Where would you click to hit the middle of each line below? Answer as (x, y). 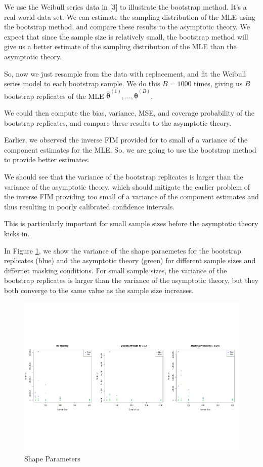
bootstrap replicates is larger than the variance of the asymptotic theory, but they (131, 280)
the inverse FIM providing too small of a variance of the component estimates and (131, 196)
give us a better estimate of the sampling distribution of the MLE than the (120, 46)
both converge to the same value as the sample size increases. (99, 290)
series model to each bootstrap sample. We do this (82, 83)
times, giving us (218, 83)
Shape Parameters (52, 458)
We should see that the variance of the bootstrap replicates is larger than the (124, 176)
